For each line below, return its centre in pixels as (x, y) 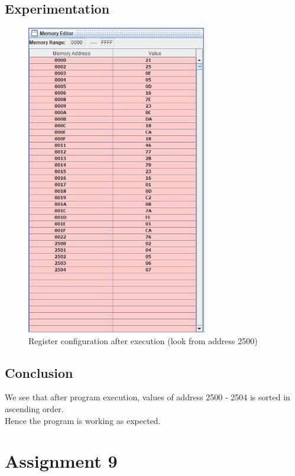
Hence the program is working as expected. (83, 420)
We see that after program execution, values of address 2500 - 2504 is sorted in (147, 397)
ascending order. (34, 408)
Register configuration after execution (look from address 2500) (143, 340)
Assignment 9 (61, 461)
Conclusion (39, 372)
